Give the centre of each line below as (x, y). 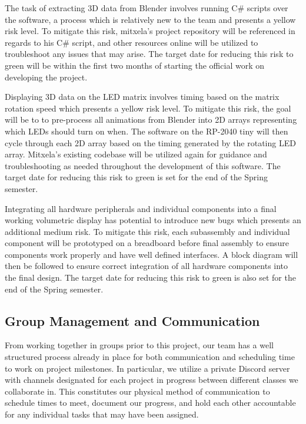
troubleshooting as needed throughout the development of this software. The (143, 165)
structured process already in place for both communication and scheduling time (150, 357)
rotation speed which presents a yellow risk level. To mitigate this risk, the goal (148, 108)
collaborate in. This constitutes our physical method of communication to (137, 391)
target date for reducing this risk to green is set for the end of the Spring (137, 177)
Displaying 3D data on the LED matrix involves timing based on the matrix (142, 97)
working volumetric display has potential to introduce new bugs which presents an (153, 220)
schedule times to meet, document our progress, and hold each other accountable (150, 403)
